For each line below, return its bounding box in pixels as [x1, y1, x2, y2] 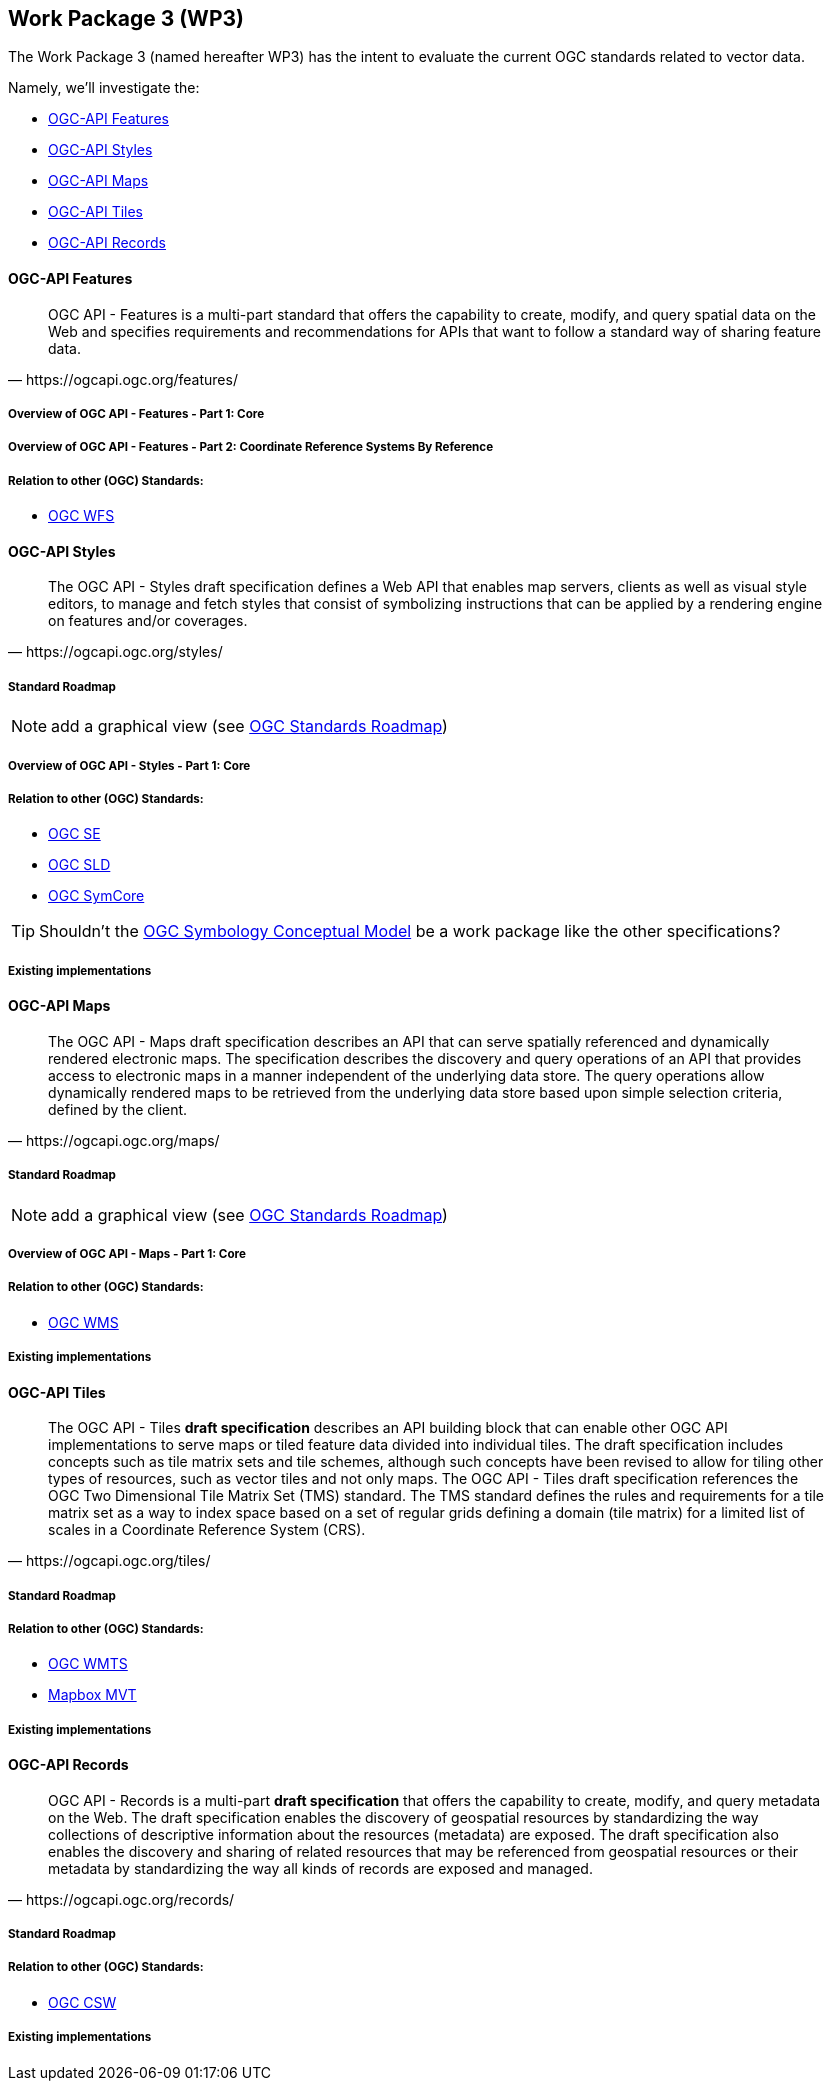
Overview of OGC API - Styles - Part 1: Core [8, 758, 251, 773]
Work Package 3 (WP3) [8, 6, 244, 31]
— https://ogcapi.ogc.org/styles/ [8, 643, 223, 661]
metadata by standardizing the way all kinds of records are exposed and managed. [48, 1859, 593, 1877]
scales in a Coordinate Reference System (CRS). [48, 1521, 366, 1539]
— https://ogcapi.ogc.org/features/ [8, 370, 238, 388]
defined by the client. [48, 1100, 188, 1118]
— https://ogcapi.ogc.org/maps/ [8, 1131, 220, 1149]
